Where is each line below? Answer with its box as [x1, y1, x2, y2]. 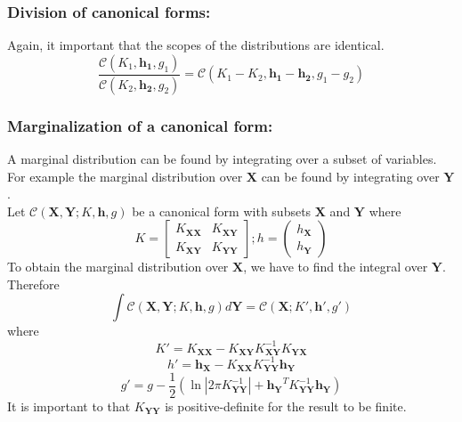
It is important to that [7, 397, 131, 416]
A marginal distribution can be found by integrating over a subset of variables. [7, 149, 437, 167]
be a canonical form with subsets [132, 201, 312, 220]
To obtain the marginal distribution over [7, 257, 229, 276]
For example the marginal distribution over [7, 166, 243, 185]
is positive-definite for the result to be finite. [165, 397, 407, 416]
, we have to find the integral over [243, 257, 428, 276]
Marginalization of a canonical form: [7, 114, 273, 136]
